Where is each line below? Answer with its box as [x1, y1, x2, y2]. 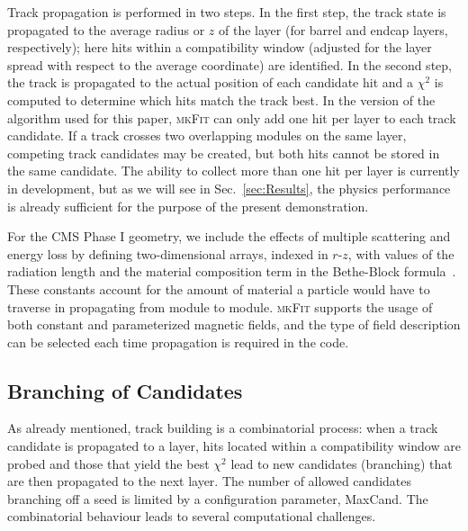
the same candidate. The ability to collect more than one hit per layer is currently [7, 161, 460, 180]
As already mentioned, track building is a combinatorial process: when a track [7, 418, 438, 437]
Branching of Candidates [7, 376, 243, 404]
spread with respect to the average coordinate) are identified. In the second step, [7, 55, 452, 74]
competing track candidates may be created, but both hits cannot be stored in [7, 143, 440, 162]
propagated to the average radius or [7, 20, 205, 39]
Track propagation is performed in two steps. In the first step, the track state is [7, 3, 446, 21]
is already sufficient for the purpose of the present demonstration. [7, 196, 369, 215]
